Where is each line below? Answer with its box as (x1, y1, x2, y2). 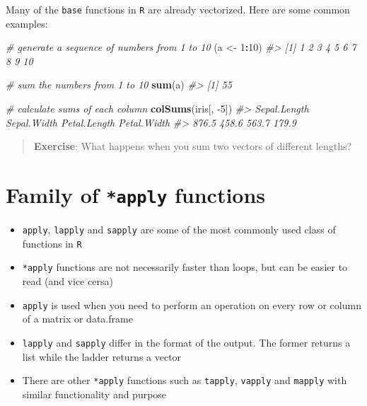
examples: (6, 16, 48, 30)
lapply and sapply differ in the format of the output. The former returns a (22, 335, 351, 349)
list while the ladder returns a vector (22, 349, 182, 364)
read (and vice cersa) (22, 274, 113, 289)
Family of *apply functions (6, 180, 266, 209)
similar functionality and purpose (22, 386, 167, 401)
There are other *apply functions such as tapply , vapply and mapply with (22, 373, 347, 388)
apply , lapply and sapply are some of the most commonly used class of (22, 222, 336, 237)
